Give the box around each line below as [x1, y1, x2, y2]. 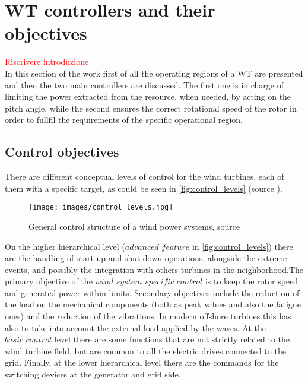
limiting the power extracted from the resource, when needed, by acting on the [5, 90, 291, 103]
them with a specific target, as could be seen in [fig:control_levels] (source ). [5, 182, 282, 194]
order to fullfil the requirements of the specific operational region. [5, 113, 243, 126]
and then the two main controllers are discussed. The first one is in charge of [5, 78, 284, 91]
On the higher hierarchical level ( [5, 240, 125, 252]
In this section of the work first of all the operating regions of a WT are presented [5, 66, 303, 79]
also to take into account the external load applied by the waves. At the [5, 321, 266, 334]
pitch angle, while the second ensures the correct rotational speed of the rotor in [5, 101, 297, 114]
